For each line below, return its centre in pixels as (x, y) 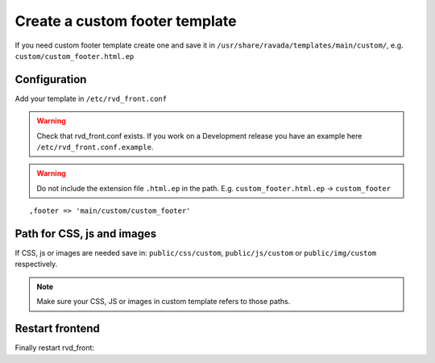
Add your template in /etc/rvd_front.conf (91, 98)
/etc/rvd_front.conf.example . (95, 147)
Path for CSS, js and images (86, 234)
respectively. (36, 264)
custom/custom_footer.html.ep (75, 56)
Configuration (51, 79)
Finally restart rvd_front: (55, 348)
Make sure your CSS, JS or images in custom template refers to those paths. (164, 302)
